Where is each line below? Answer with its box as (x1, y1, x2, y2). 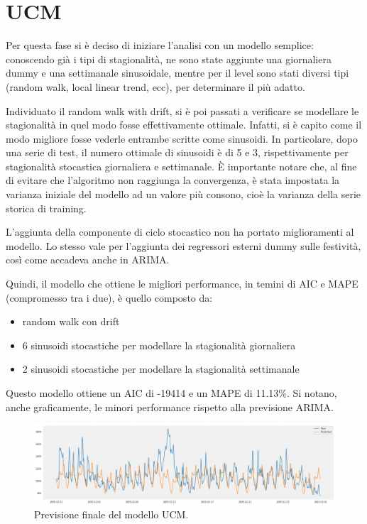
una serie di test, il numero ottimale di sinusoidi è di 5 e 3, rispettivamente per (6, 145, 349, 160)
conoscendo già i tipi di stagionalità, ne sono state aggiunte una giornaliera (6, 51, 332, 66)
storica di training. (6, 200, 87, 215)
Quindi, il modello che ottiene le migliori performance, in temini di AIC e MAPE (6, 276, 358, 291)
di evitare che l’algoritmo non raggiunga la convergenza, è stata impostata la (6, 173, 340, 187)
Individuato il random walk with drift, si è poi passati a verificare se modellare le (6, 103, 359, 118)
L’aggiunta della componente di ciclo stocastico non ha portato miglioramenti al (6, 224, 354, 239)
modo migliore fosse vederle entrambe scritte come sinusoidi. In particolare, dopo (6, 131, 358, 146)
